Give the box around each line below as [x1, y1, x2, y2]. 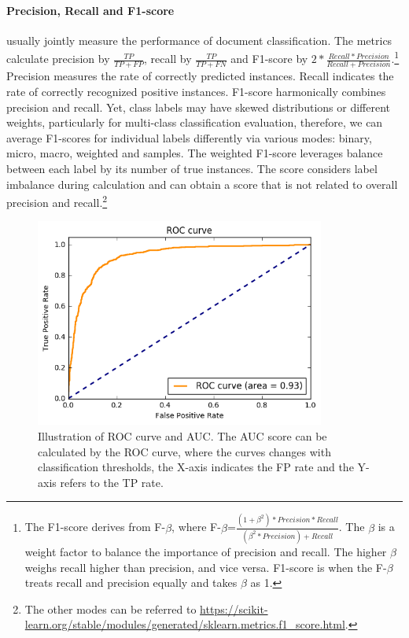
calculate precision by [6, 50, 110, 67]
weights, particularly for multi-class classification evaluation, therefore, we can [6, 114, 383, 131]
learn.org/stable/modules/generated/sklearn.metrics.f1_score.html [24, 616, 345, 632]
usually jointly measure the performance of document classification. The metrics [6, 31, 392, 48]
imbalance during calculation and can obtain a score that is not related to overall [6, 175, 398, 192]
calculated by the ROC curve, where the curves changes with [38, 443, 331, 459]
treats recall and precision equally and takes [24, 574, 238, 591]
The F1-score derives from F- [24, 518, 166, 535]
